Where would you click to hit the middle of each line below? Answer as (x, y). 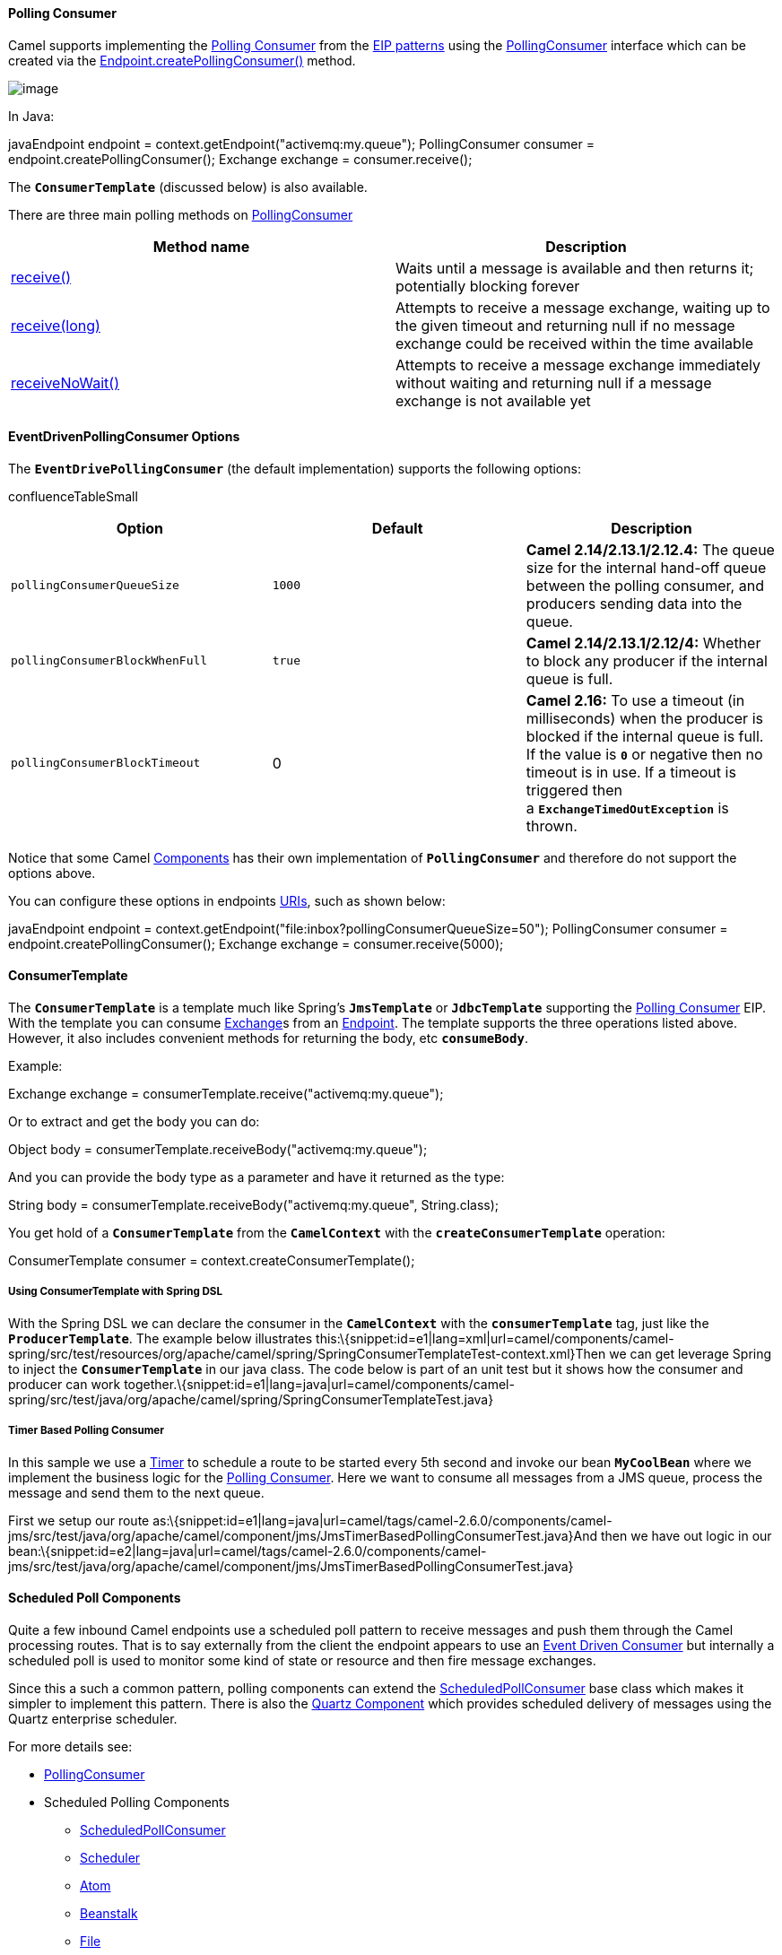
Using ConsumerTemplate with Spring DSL (116, 1292)
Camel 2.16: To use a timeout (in (635, 700)
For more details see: (70, 1746)
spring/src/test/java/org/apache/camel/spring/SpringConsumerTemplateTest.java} (251, 1399)
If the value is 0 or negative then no (644, 754)
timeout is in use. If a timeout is (631, 772)
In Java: (31, 116)
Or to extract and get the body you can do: (134, 1122)
